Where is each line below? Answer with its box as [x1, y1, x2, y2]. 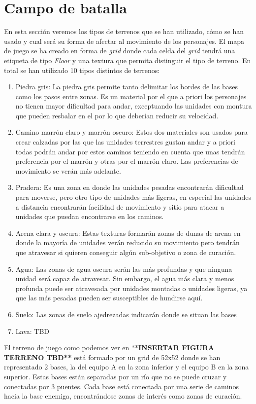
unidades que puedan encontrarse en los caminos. [15, 211, 164, 221]
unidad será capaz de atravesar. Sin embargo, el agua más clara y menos [15, 273, 234, 284]
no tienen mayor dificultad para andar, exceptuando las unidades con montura [15, 101, 252, 111]
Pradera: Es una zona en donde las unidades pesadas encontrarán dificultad [15, 182, 244, 192]
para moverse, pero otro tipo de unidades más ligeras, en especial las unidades [15, 192, 252, 202]
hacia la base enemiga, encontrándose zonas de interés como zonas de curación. [4, 391, 242, 401]
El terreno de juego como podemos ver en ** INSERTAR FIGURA [4, 342, 214, 353]
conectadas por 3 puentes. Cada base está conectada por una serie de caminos [4, 381, 239, 391]
